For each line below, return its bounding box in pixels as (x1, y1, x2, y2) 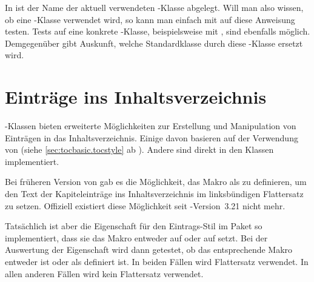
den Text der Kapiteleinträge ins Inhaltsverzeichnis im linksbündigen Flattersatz (5, 187, 304, 200)
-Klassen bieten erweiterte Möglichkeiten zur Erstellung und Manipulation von (5, 119, 296, 132)
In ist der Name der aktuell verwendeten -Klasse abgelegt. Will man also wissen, (5, 1, 304, 13)
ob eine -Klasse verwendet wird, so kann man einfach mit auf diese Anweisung (5, 13, 295, 25)
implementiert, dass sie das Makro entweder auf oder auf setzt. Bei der (5, 231, 268, 244)
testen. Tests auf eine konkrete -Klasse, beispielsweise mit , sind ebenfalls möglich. (5, 25, 310, 38)
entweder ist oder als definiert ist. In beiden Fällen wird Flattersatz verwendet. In (5, 255, 309, 268)
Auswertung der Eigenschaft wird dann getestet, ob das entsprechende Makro (5, 243, 293, 256)
